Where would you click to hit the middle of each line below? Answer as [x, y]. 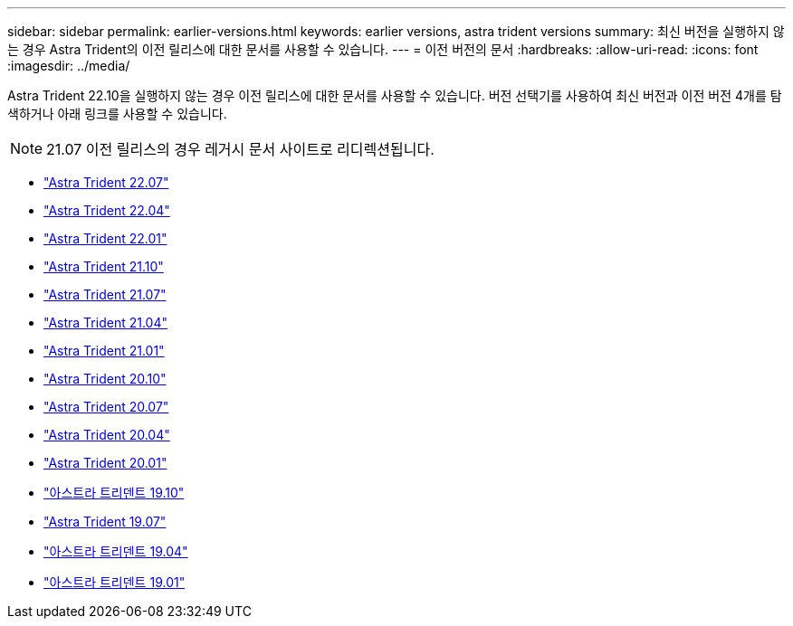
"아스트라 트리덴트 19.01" [115, 582]
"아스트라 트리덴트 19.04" [116, 551]
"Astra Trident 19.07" [105, 522]
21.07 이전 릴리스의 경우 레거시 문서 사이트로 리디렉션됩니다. [240, 149]
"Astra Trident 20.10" [105, 379]
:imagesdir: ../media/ [69, 66]
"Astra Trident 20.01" [105, 463]
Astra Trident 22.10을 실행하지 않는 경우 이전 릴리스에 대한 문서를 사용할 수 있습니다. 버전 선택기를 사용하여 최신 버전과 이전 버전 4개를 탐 [395, 95]
